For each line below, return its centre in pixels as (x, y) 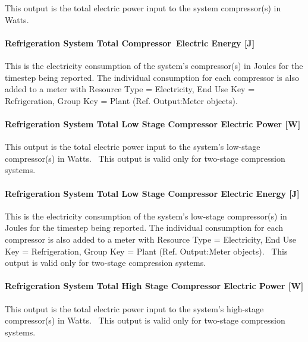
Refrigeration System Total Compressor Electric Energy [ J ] (130, 43)
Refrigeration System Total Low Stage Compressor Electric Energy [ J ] (152, 193)
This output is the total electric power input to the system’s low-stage (133, 147)
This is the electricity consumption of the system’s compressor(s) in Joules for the (154, 65)
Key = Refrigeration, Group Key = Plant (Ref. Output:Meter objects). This (146, 251)
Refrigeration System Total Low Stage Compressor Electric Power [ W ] (153, 123)
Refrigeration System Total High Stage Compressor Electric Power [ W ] (154, 286)
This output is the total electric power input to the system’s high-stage (134, 308)
